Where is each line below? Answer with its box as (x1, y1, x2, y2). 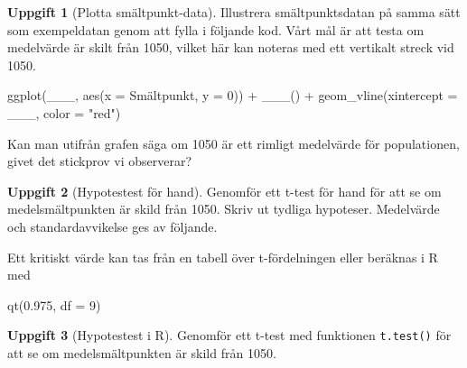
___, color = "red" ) (7, 103, 121, 122)
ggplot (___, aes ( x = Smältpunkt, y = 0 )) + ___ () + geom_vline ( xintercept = (7, 86, 458, 105)
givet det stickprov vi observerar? (7, 152, 192, 170)
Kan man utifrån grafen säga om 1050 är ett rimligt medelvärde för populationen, (7, 133, 460, 152)
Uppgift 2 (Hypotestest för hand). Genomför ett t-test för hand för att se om (7, 181, 442, 200)
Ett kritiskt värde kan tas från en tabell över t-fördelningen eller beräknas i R (7, 247, 438, 266)
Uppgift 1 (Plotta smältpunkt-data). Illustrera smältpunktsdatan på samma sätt (7, 3, 461, 21)
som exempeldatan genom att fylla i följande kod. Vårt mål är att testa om (7, 20, 425, 39)
